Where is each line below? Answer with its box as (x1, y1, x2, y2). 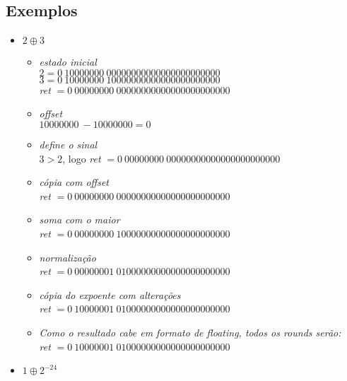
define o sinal (39, 136, 98, 151)
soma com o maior (39, 212, 120, 227)
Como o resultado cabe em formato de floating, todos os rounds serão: (39, 324, 341, 339)
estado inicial (39, 54, 97, 69)
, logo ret (62, 151, 101, 165)
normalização (39, 250, 96, 264)
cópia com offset (39, 175, 109, 189)
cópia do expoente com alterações (39, 287, 181, 302)
